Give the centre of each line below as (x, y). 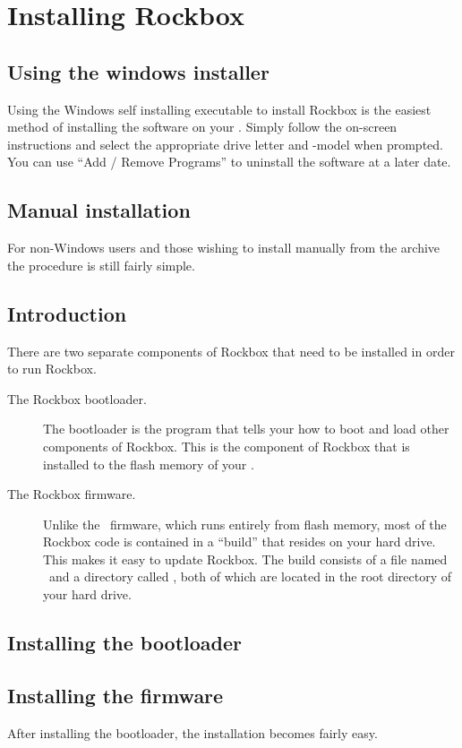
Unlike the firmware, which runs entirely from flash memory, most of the (245, 524)
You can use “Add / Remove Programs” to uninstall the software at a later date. (229, 162)
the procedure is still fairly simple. (101, 265)
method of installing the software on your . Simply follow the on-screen (202, 127)
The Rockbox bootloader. (77, 398)
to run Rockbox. (52, 369)
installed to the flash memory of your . (149, 464)
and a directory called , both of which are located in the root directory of (250, 576)
